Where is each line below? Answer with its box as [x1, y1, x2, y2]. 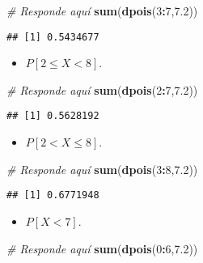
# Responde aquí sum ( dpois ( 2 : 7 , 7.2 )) [6, 81, 198, 98]
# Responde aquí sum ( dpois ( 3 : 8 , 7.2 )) [6, 160, 198, 177]
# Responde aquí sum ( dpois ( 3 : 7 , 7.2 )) [6, 2, 198, 19]
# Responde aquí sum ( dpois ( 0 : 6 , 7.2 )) [6, 240, 198, 257]
